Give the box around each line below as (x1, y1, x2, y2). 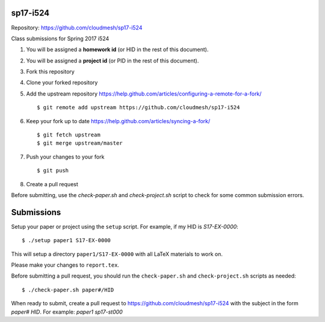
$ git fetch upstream (37, 132, 101, 138)
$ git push (37, 167, 69, 174)
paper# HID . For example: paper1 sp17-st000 (11, 308, 123, 315)
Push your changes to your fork (26, 153, 105, 160)
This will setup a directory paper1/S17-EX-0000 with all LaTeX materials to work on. (11, 250, 223, 258)
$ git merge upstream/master (37, 140, 123, 147)
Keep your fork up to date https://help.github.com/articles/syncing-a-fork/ (26, 117, 211, 124)
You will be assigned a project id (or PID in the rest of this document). (26, 57, 199, 64)
